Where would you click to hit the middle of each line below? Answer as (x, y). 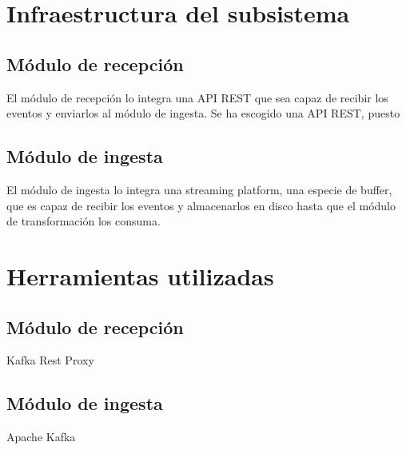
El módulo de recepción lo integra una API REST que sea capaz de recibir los (197, 97)
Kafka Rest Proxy (50, 360)
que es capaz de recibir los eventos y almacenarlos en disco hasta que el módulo (201, 205)
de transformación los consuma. (84, 221)
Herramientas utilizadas (140, 275)
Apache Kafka (41, 437)
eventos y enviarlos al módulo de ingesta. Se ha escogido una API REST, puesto (203, 113)
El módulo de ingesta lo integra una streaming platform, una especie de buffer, (199, 189)
